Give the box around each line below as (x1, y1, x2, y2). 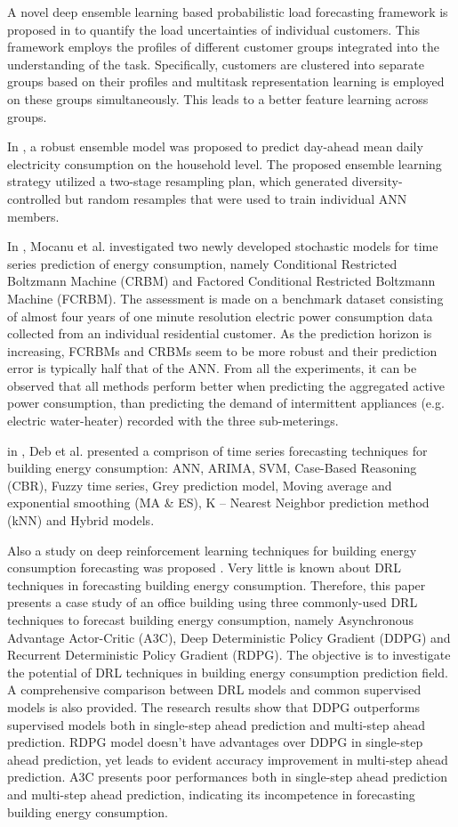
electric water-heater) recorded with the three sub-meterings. (7, 411, 339, 430)
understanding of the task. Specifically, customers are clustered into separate (7, 54, 424, 73)
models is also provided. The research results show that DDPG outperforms (7, 697, 420, 716)
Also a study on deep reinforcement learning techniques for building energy (7, 540, 417, 559)
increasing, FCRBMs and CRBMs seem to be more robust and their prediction (7, 341, 438, 360)
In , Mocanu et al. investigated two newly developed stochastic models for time (7, 237, 438, 255)
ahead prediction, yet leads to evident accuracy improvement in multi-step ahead (7, 750, 448, 768)
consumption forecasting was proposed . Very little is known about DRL (7, 558, 401, 577)
